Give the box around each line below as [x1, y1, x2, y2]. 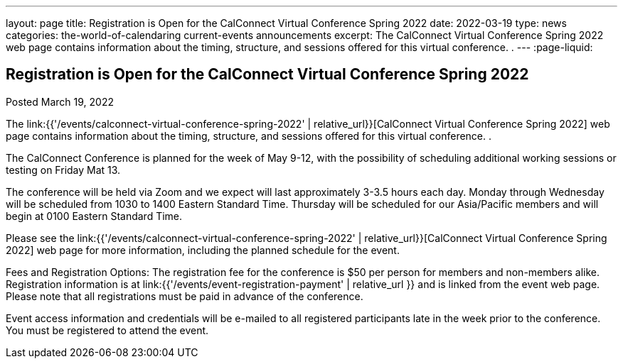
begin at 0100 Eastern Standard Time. [6, 209, 183, 222]
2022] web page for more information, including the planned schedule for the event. [6, 243, 400, 256]
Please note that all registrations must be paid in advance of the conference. [6, 289, 363, 302]
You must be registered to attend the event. [6, 324, 209, 336]
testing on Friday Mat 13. [6, 163, 121, 176]
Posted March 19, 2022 [6, 95, 114, 108]
